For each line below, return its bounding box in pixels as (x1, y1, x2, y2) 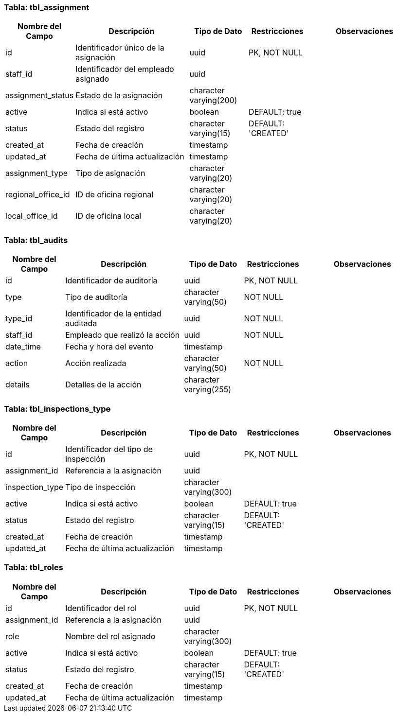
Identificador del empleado (75, 64, 174, 74)
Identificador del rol (65, 603, 137, 613)
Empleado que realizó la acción (65, 330, 180, 340)
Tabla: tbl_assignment (4, 2, 90, 12)
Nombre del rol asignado (65, 631, 156, 641)
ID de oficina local (75, 211, 142, 221)
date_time (5, 342, 41, 352)
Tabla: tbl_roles (4, 562, 63, 573)
